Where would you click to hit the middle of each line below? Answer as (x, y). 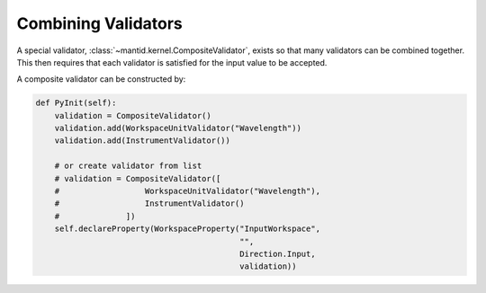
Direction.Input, (278, 254)
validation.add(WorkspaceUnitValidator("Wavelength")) (178, 129)
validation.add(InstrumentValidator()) (143, 141)
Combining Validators (100, 23)
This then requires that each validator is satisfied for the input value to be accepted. (172, 62)
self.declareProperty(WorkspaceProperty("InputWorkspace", (188, 229)
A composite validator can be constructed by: (101, 79)
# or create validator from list (128, 166)
